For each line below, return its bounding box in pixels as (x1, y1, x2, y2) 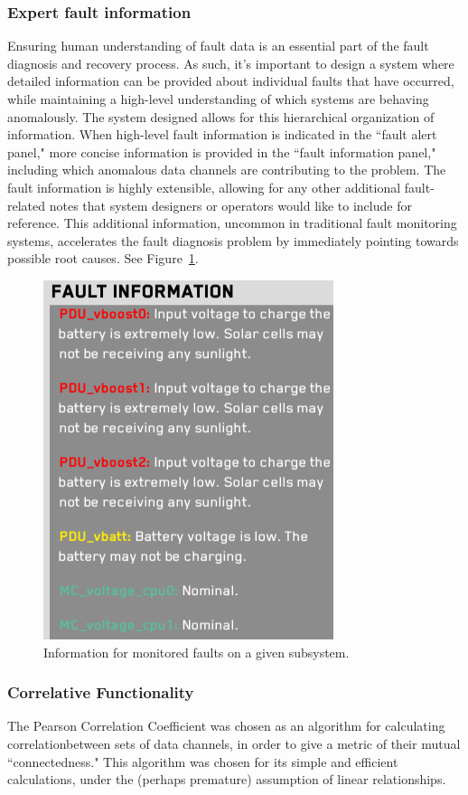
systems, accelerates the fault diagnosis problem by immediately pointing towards (7, 231, 459, 250)
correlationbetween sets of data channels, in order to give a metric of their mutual (7, 733, 461, 752)
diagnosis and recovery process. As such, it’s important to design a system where (7, 53, 454, 72)
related (7, 195, 46, 214)
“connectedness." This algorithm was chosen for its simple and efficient (7, 752, 398, 771)
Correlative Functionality (7, 681, 194, 704)
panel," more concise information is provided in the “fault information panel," (7, 142, 436, 161)
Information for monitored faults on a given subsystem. (43, 642, 350, 661)
